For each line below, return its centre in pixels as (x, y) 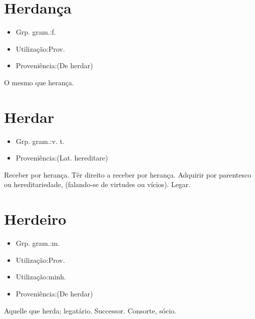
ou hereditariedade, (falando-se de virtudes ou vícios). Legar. (97, 184)
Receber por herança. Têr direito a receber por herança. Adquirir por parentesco (128, 174)
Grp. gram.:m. (38, 243)
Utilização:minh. (41, 277)
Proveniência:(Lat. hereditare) (62, 158)
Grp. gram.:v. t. (40, 141)
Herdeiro (35, 219)
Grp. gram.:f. (36, 32)
